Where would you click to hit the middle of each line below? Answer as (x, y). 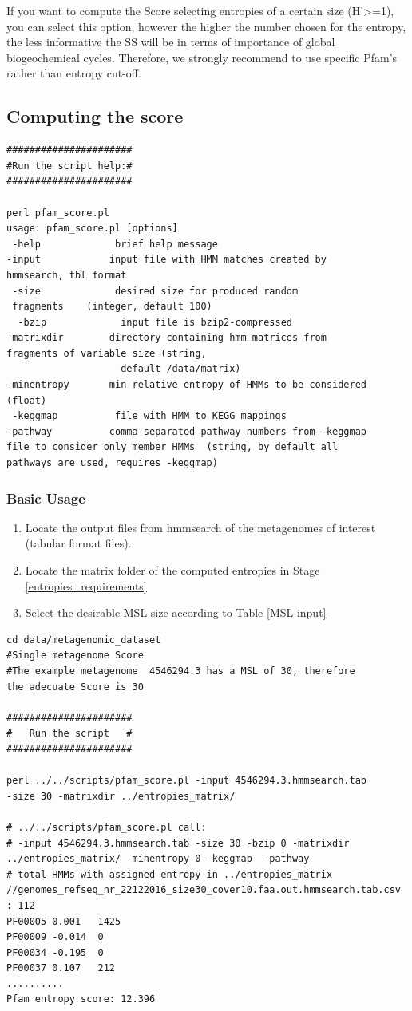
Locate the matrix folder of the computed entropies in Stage (172, 570)
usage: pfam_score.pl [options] (92, 229)
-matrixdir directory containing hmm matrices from (166, 338)
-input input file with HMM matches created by (166, 260)
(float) (27, 400)
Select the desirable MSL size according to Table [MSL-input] (176, 612)
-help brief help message (115, 244)
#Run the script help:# (69, 166)
